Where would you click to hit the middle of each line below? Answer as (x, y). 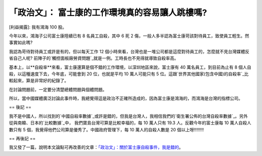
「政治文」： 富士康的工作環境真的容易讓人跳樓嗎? (108, 13)
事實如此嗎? (21, 43)
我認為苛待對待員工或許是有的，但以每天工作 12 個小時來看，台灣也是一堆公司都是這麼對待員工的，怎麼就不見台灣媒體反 (129, 51)
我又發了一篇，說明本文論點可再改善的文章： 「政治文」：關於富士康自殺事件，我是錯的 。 (96, 147)
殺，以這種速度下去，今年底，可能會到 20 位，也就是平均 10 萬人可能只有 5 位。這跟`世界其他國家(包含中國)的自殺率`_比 (129, 74)
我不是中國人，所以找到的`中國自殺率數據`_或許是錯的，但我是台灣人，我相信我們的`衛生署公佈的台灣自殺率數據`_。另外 (128, 116)
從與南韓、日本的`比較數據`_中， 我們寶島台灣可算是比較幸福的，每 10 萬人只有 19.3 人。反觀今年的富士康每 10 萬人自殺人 (130, 123)
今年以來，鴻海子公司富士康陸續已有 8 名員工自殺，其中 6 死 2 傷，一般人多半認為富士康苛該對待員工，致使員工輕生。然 (129, 36)
